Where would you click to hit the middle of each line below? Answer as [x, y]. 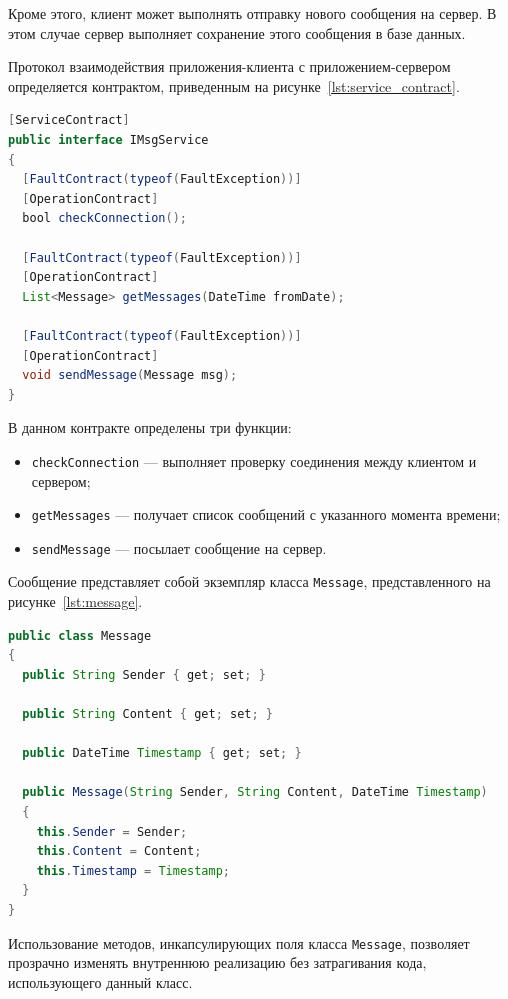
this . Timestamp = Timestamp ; [133, 870]
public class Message [80, 635]
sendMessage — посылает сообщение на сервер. [179, 547]
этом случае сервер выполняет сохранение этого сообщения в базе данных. [237, 32]
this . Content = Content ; [119, 851]
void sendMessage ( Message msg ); [130, 375]
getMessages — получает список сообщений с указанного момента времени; [266, 514]
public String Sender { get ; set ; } [144, 674]
